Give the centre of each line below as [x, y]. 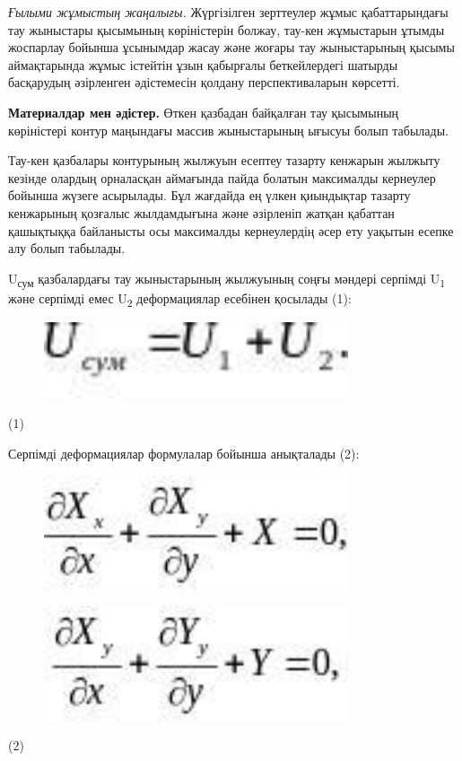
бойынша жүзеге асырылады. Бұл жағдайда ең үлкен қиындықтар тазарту [209, 195]
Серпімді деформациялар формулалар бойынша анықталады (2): [184, 453]
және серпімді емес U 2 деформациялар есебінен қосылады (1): [180, 299]
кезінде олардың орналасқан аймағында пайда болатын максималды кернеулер [222, 177]
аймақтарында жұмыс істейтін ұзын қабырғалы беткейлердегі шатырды [203, 64]
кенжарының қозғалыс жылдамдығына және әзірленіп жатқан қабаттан [201, 212]
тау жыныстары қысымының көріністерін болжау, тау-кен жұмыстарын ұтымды [227, 29]
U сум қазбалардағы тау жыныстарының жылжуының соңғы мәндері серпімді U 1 [227, 279]
